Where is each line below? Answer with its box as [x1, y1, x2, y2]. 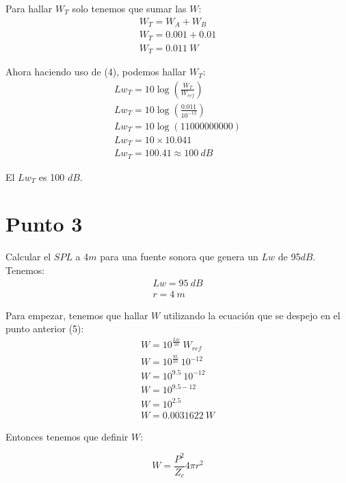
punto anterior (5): [5, 321, 84, 336]
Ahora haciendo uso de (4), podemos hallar [5, 64, 187, 79]
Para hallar [5, 1, 53, 15]
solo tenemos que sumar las [72, 1, 187, 15]
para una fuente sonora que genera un [100, 249, 258, 264]
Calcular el [5, 249, 51, 264]
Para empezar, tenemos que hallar [5, 308, 148, 322]
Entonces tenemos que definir [5, 429, 129, 443]
